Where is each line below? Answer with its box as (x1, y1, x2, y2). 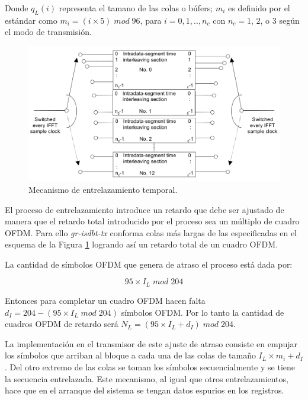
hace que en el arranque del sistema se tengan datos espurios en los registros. (5, 384, 284, 396)
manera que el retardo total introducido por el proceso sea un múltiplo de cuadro (5, 215, 300, 227)
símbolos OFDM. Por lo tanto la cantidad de (121, 306, 284, 318)
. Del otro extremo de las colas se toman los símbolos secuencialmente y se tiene (5, 360, 295, 373)
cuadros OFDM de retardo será (5, 318, 118, 330)
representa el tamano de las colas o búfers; (59, 2, 213, 14)
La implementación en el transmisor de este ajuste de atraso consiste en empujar (5, 337, 297, 350)
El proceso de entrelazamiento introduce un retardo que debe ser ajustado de (5, 203, 284, 215)
